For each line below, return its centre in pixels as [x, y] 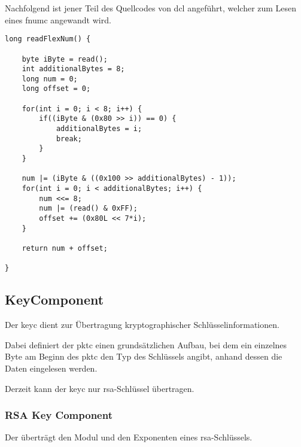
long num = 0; [50, 79]
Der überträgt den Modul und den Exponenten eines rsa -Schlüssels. [129, 437]
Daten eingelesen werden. [51, 368]
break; [69, 139]
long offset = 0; [56, 89]
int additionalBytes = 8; [73, 69]
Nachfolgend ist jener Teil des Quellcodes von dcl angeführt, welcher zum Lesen [151, 8]
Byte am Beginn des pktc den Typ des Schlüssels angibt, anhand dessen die [144, 356]
